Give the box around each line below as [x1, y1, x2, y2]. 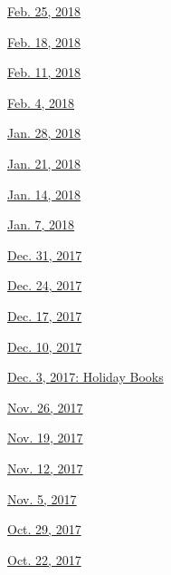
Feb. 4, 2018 [7, 93, 75, 112]
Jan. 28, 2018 [7, 123, 81, 142]
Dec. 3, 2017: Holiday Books [7, 367, 164, 386]
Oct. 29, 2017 [7, 520, 81, 539]
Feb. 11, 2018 [7, 63, 81, 82]
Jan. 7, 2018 [7, 215, 75, 234]
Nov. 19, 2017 [7, 428, 83, 447]
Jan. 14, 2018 [7, 184, 81, 203]
